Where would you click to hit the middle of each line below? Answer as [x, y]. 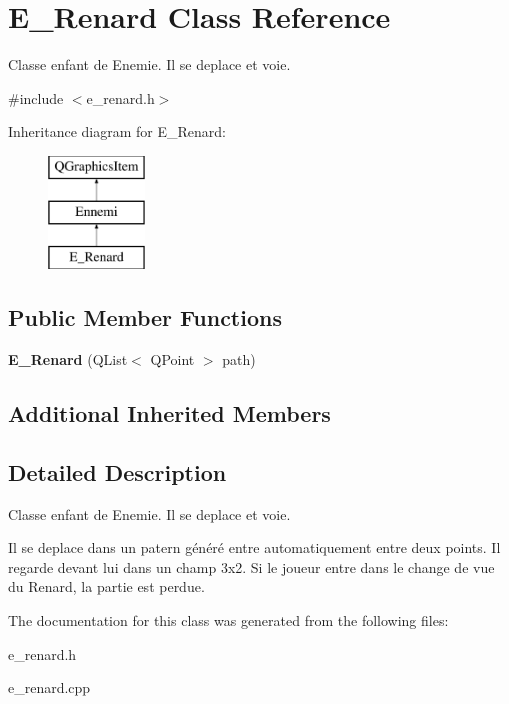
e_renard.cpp [49, 687]
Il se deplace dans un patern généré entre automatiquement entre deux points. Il [254, 547]
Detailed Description [117, 471]
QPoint [172, 359]
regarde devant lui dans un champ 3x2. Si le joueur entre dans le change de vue [251, 566]
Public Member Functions [145, 317]
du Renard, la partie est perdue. [106, 586]
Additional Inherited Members [169, 413]
